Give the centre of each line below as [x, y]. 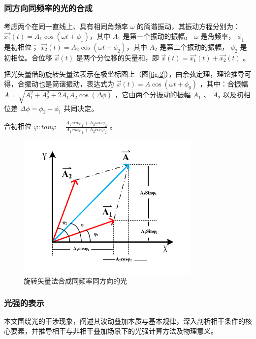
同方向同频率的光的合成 [48, 8]
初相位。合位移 [28, 57]
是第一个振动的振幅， [157, 36]
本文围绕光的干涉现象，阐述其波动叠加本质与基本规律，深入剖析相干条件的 [125, 321]
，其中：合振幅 [224, 84]
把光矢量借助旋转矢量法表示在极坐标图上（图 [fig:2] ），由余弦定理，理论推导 [124, 74]
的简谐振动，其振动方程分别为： [189, 26]
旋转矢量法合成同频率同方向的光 [75, 281]
